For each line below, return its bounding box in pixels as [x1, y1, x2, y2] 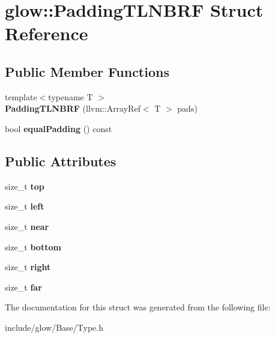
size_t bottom [5, 240, 61, 253]
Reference [5, 21, 88, 46]
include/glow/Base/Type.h [5, 321, 103, 333]
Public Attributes [5, 151, 116, 170]
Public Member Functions [5, 62, 169, 80]
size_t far [5, 280, 42, 293]
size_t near [5, 220, 49, 232]
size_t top [5, 180, 44, 192]
